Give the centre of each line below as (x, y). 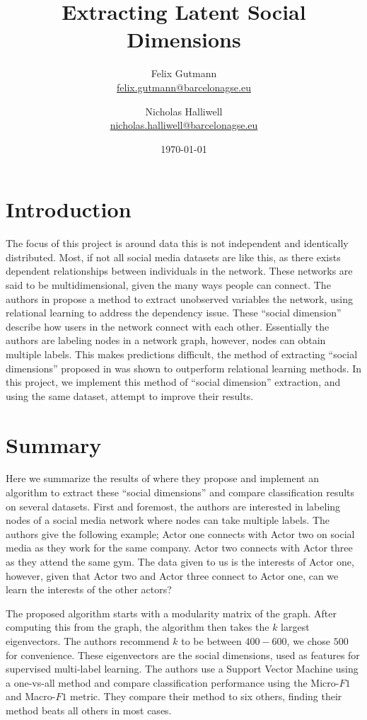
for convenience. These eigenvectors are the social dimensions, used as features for (183, 655)
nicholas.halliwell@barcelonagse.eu (184, 125)
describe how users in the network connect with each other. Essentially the (168, 326)
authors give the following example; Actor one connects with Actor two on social (180, 533)
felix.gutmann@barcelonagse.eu (184, 87)
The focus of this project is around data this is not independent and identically (177, 243)
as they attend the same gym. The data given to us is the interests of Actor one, (180, 562)
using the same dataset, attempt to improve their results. (130, 395)
